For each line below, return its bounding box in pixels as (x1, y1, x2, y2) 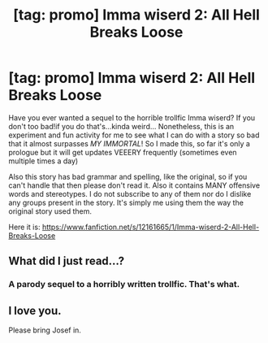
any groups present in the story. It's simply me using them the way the (8, 198, 244, 207)
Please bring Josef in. (8, 325, 81, 335)
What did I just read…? (8, 254, 125, 268)
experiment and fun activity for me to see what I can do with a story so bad (8, 130, 260, 140)
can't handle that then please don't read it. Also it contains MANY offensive (8, 180, 261, 190)
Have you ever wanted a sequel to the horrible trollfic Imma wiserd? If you (8, 112, 256, 123)
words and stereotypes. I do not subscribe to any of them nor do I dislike (8, 189, 252, 198)
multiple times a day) (8, 156, 79, 166)
